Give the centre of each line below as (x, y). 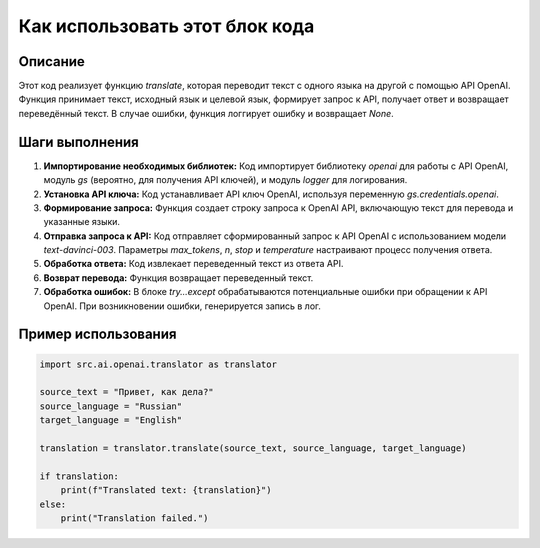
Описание (51, 61)
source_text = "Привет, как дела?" (126, 392)
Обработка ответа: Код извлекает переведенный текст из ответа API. (193, 264)
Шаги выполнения (78, 141)
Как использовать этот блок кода (166, 26)
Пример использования (97, 334)
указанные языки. (81, 222)
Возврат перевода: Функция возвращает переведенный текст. (178, 277)
